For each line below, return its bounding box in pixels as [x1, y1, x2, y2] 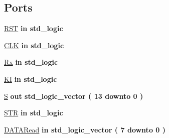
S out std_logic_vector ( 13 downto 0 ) [4, 90, 143, 101]
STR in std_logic [4, 107, 63, 118]
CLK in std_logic [4, 40, 64, 50]
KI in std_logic [4, 73, 57, 84]
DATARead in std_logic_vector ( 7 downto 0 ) [4, 124, 166, 134]
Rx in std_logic [4, 57, 58, 67]
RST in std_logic [4, 23, 63, 34]
